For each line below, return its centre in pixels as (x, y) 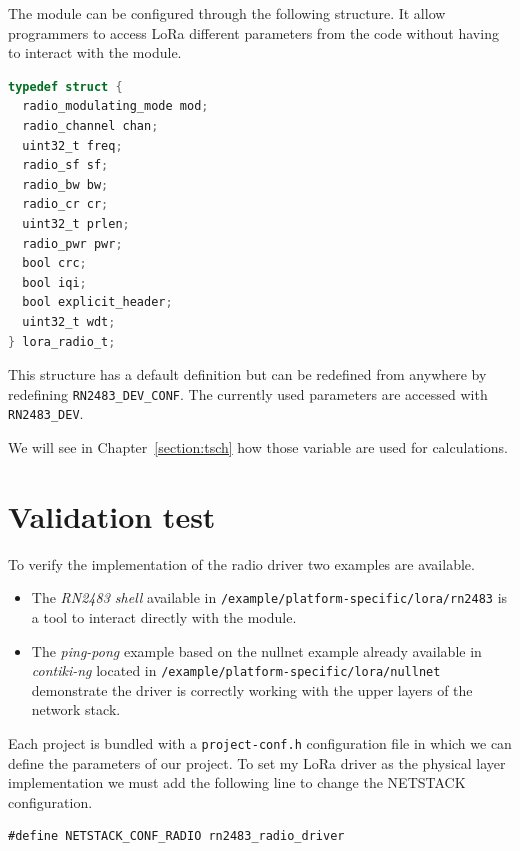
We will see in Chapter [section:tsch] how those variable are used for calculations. (258, 447)
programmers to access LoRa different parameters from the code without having (253, 32)
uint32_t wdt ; (69, 321)
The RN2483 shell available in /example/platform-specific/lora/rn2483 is (269, 597)
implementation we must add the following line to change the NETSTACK (237, 782)
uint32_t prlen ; (76, 223)
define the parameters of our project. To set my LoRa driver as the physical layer (257, 762)
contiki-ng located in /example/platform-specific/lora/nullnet (236, 670)
